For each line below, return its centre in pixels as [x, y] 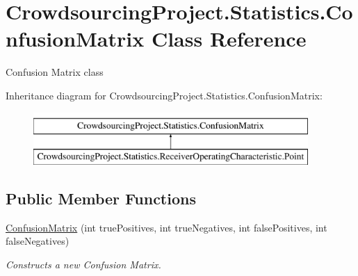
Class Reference [229, 39]
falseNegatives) [38, 241]
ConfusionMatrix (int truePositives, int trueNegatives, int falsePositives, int [166, 227]
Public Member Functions [101, 198]
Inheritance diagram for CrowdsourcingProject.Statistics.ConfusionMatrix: [164, 95]
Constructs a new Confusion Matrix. [83, 265]
